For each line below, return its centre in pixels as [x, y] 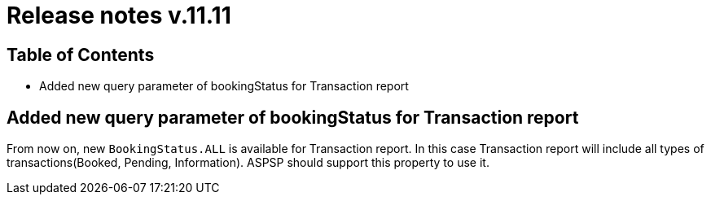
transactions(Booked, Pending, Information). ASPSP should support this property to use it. [248, 163]
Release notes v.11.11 [119, 15]
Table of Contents [81, 55]
